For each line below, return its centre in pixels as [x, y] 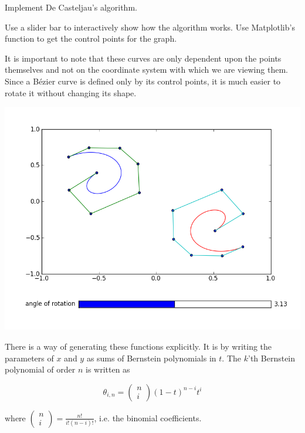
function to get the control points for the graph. [91, 38]
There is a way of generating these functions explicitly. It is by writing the [138, 346]
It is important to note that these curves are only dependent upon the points [143, 58]
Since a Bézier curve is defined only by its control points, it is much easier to [143, 81]
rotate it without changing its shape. [71, 92]
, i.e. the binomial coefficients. [148, 417]
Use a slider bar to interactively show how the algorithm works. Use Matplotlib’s [150, 27]
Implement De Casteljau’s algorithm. [71, 7]
